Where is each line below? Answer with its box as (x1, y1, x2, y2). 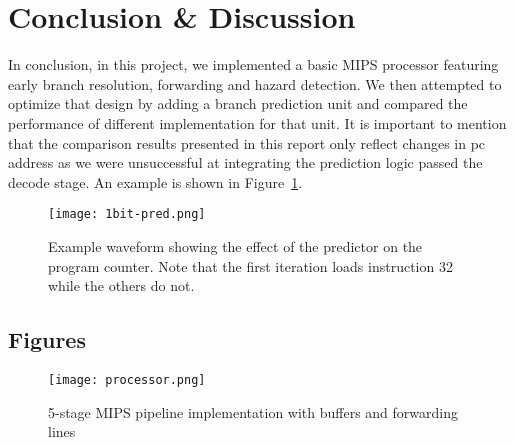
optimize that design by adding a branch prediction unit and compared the (8, 93, 468, 114)
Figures (8, 324, 86, 355)
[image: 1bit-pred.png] (48, 207, 206, 222)
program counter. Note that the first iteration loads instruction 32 (48, 255, 453, 276)
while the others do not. (48, 275, 195, 296)
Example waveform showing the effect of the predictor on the (48, 235, 423, 256)
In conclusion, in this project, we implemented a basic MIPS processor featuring (8, 54, 499, 75)
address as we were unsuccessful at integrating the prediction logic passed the (8, 152, 483, 173)
